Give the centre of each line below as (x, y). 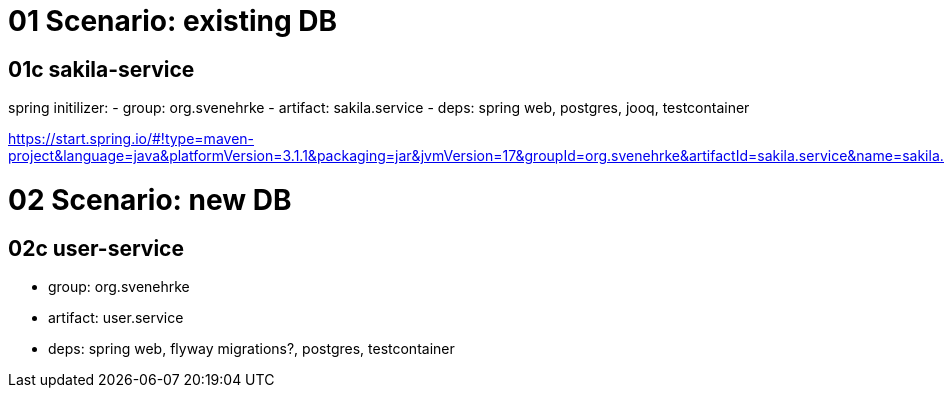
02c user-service (96, 248)
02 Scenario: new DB (150, 199)
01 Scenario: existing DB (172, 21)
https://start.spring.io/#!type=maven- (131, 139)
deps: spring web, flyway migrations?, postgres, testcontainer (251, 349)
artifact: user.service (116, 318)
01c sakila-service (101, 69)
